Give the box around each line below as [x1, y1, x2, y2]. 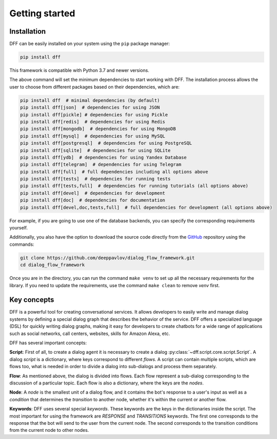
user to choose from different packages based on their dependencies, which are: [9, 84, 180, 90]
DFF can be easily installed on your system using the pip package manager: [9, 41, 170, 47]
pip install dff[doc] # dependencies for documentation [20, 197, 165, 203]
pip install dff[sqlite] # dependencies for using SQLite [20, 147, 171, 153]
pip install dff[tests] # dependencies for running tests [20, 176, 171, 182]
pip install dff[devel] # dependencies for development [20, 190, 165, 196]
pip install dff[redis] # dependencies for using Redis [20, 119, 165, 124]
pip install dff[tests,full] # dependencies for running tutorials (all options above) [20, 183, 249, 189]
